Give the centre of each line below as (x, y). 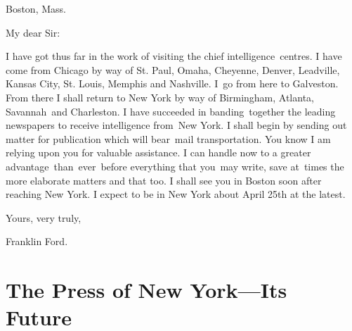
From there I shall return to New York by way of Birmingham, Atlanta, (160, 97)
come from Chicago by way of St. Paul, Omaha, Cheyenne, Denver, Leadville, (173, 69)
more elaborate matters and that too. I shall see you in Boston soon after (164, 180)
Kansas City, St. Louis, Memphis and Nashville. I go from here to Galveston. (172, 83)
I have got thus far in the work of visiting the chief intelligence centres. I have (174, 56)
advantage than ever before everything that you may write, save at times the (175, 166)
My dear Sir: (33, 32)
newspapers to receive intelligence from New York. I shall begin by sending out (176, 125)
